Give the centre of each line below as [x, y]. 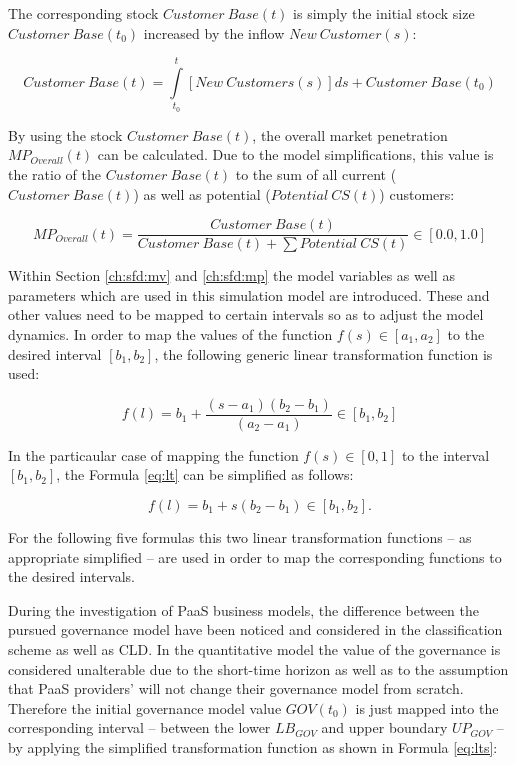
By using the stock [65, 134]
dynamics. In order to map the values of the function [170, 333]
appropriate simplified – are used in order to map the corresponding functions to [255, 556]
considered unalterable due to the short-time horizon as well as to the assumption [258, 668]
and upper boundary [384, 727]
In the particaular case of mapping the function [153, 454]
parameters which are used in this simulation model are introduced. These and [249, 294]
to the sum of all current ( [316, 173]
